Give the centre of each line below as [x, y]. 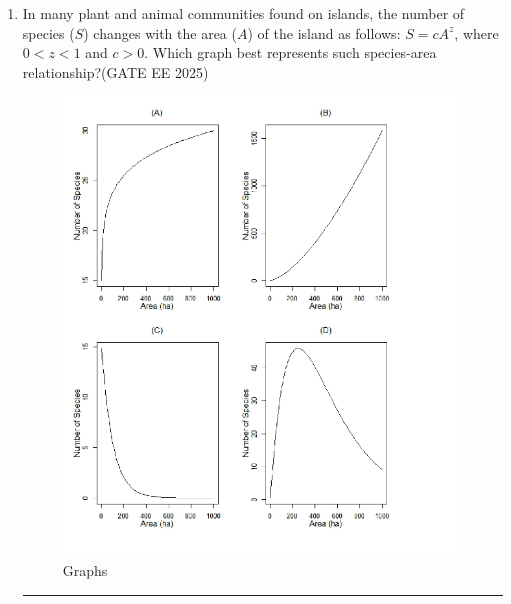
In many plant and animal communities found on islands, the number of [243, 13]
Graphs [85, 570]
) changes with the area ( [160, 32]
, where [476, 32]
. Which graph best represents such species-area [290, 52]
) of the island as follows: [324, 32]
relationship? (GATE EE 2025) [115, 71]
